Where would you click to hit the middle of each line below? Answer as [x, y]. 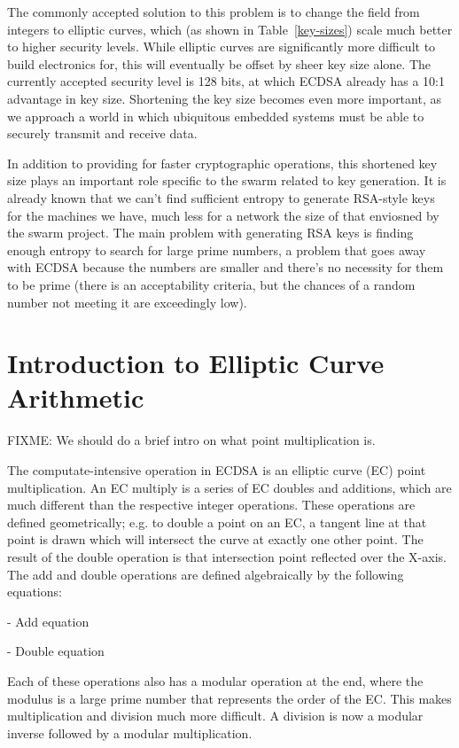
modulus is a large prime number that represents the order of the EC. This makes [229, 698]
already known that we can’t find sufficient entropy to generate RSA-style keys [221, 197]
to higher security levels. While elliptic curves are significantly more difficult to [222, 47]
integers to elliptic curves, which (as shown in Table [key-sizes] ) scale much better [230, 29]
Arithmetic [76, 397]
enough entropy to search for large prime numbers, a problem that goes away [217, 249]
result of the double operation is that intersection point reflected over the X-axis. [227, 556]
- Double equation [56, 651]
